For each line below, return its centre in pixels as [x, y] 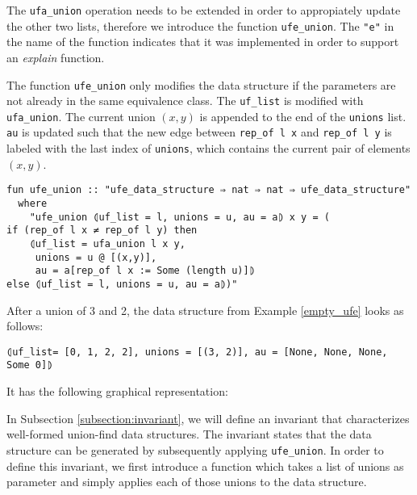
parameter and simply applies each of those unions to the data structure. [187, 482]
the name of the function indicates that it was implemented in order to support [203, 42]
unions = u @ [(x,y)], [96, 257]
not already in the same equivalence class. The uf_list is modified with [185, 101]
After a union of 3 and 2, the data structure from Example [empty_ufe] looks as [205, 310]
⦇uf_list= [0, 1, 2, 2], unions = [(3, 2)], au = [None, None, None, [197, 352]
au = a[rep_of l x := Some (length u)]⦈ [145, 271]
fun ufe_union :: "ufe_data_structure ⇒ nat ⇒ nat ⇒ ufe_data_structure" [209, 190]
